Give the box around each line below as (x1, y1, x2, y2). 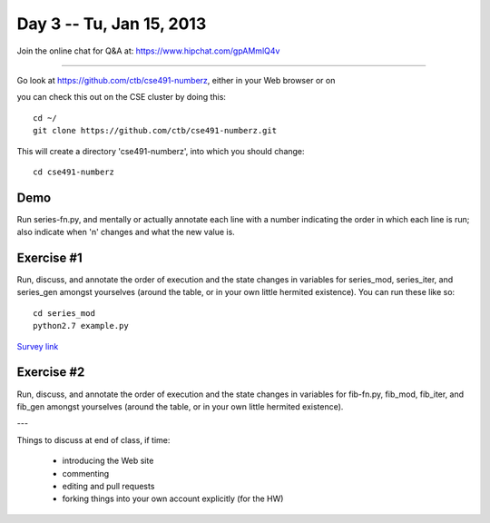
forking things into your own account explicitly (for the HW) (62, 493, 284, 504)
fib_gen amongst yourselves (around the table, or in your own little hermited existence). (16, 400, 344, 412)
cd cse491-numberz (33, 166, 115, 177)
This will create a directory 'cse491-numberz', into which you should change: (16, 145, 305, 156)
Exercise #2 (16, 364, 85, 380)
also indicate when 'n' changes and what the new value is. (16, 227, 235, 238)
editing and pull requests (62, 480, 155, 491)
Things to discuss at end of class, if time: (16, 434, 171, 445)
